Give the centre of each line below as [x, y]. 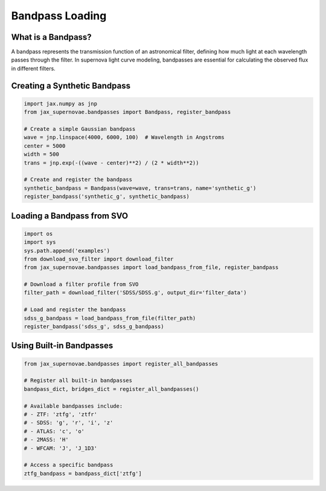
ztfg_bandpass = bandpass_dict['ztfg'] [83, 473]
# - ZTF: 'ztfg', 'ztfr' [61, 414]
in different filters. [33, 68]
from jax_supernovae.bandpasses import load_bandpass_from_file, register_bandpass [151, 268]
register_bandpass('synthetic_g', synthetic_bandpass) [107, 197]
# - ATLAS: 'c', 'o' [54, 431]
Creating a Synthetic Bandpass [71, 85]
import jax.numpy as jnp [61, 103]
